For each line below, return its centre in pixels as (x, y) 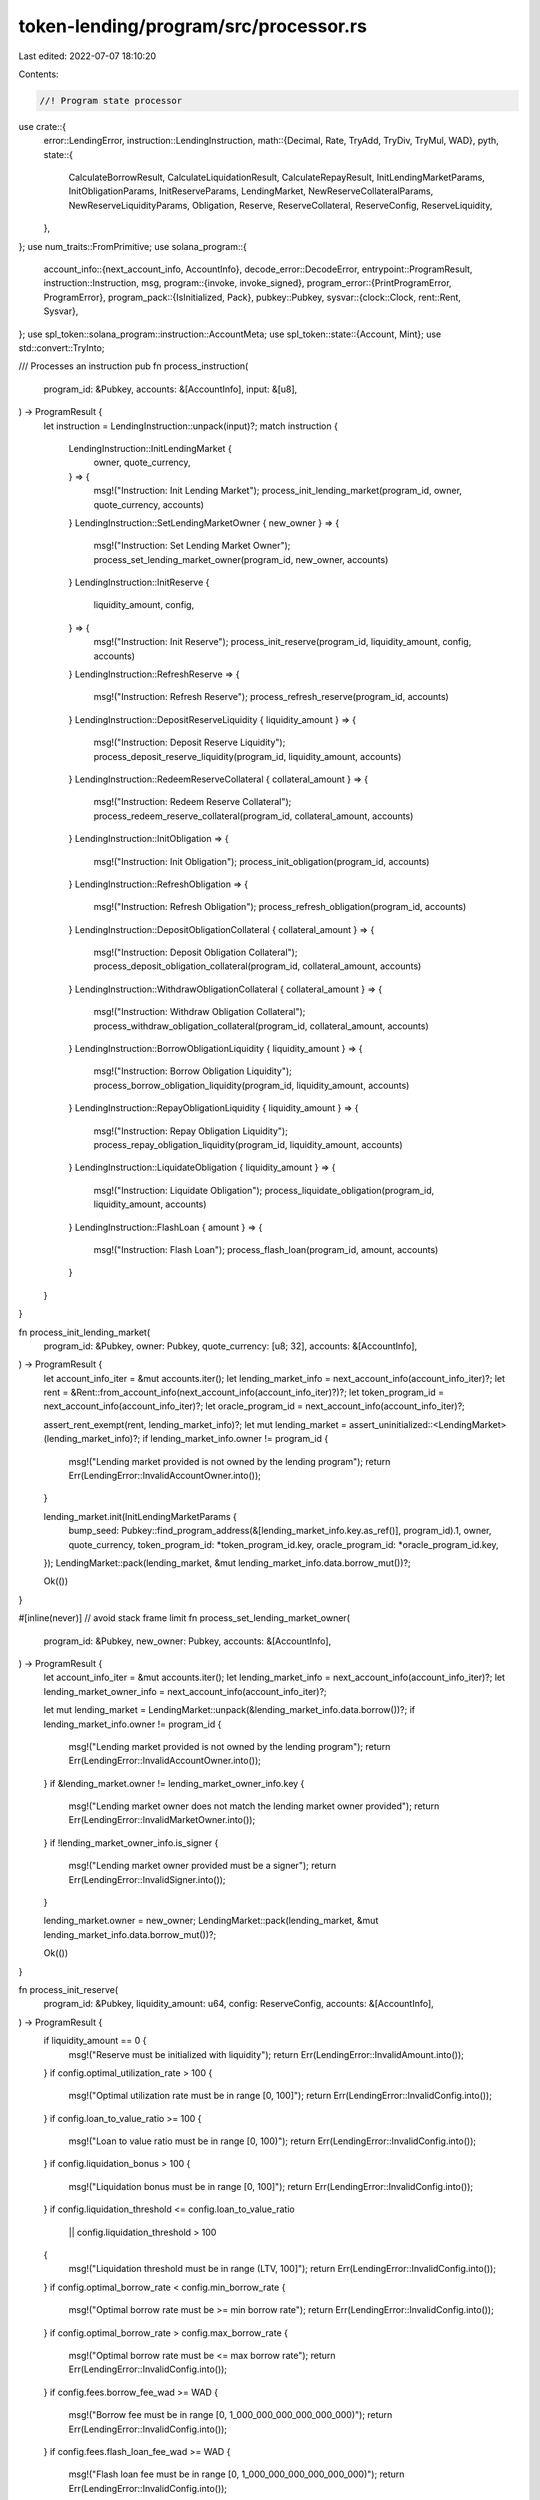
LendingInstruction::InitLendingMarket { (150, 448)
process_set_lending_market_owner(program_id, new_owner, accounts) (241, 559)
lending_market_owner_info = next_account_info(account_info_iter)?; (185, 1691)
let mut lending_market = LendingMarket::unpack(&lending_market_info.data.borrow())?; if (229, 1710)
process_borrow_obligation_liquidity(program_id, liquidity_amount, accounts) (251, 1085)
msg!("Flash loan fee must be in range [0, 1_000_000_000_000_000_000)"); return (236, 2474)
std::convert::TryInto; (61, 347)
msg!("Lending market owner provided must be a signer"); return (202, 1866)
